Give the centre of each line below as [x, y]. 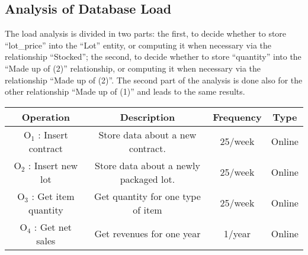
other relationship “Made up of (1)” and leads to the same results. [125, 91]
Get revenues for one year [147, 234]
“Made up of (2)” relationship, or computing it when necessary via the [133, 68]
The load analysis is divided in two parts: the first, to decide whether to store [146, 33]
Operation [46, 117]
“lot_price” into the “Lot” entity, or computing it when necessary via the [138, 45]
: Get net [53, 227]
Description [147, 117]
